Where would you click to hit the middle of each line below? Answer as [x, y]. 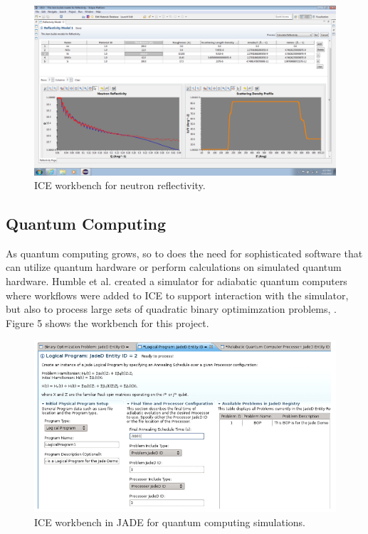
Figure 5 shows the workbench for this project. [107, 322]
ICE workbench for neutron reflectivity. [120, 185]
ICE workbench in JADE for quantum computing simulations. [170, 522]
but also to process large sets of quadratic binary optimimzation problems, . [172, 309]
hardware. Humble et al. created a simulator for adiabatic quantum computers [177, 281]
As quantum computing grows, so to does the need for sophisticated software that [184, 253]
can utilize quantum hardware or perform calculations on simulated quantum [174, 267]
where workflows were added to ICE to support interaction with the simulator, [177, 295]
